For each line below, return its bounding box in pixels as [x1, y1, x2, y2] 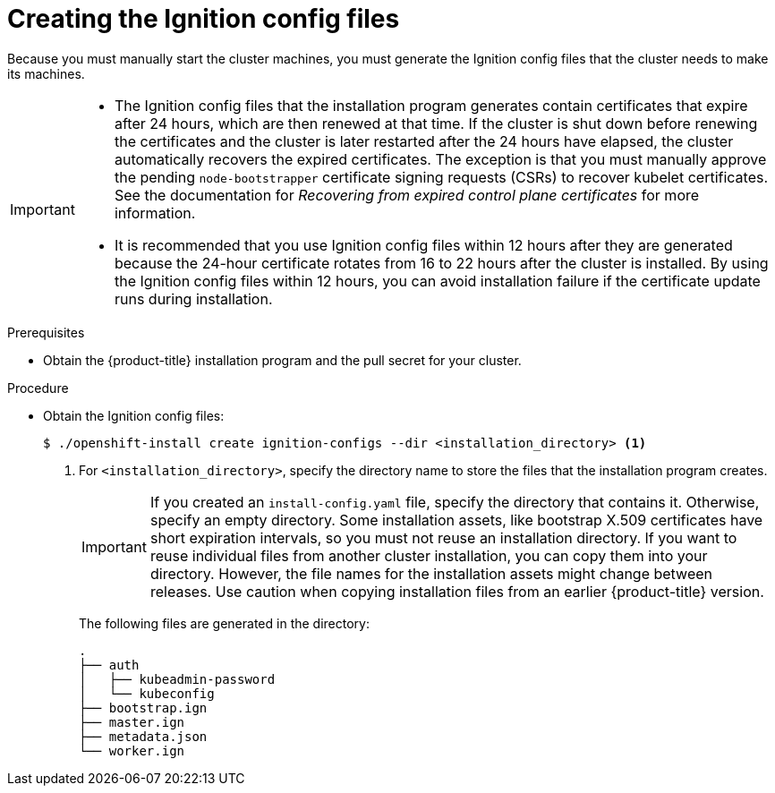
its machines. [7, 65, 85, 81]
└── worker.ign [79, 743, 185, 758]
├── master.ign [79, 714, 185, 729]
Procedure [7, 379, 69, 396]
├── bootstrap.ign [79, 700, 208, 715]
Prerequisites [7, 324, 85, 340]
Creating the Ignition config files [7, 4, 400, 34]
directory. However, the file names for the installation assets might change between [149, 564, 712, 583]
